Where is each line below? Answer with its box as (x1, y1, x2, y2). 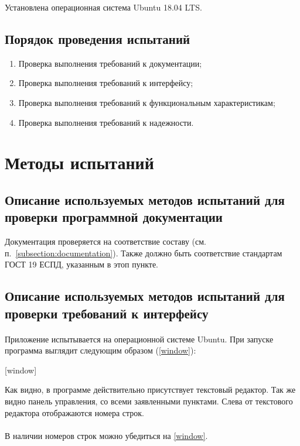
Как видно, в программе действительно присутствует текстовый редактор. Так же (5, 383, 296, 396)
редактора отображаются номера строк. (5, 406, 145, 418)
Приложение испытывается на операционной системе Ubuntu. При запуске (5, 332, 274, 345)
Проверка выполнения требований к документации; (18, 57, 202, 69)
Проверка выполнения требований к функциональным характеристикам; (18, 96, 275, 108)
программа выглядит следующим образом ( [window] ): (5, 344, 196, 356)
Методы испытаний (5, 150, 154, 174)
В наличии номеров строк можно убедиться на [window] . (5, 429, 208, 441)
